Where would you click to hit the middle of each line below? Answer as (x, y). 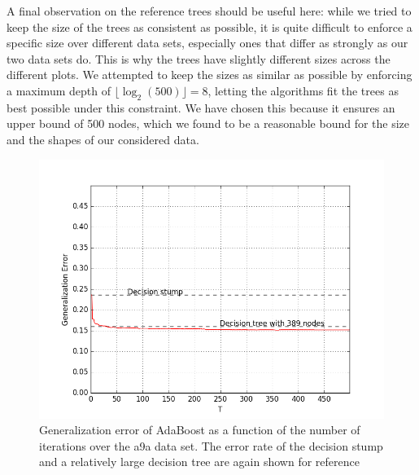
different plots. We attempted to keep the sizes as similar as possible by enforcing (209, 75)
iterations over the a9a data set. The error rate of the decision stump (211, 445)
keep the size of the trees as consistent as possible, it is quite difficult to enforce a (209, 26)
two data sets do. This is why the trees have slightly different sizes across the (199, 58)
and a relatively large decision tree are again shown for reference (199, 462)
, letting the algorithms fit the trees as (303, 90)
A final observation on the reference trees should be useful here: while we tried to (209, 11)
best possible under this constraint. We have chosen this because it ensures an (201, 107)
